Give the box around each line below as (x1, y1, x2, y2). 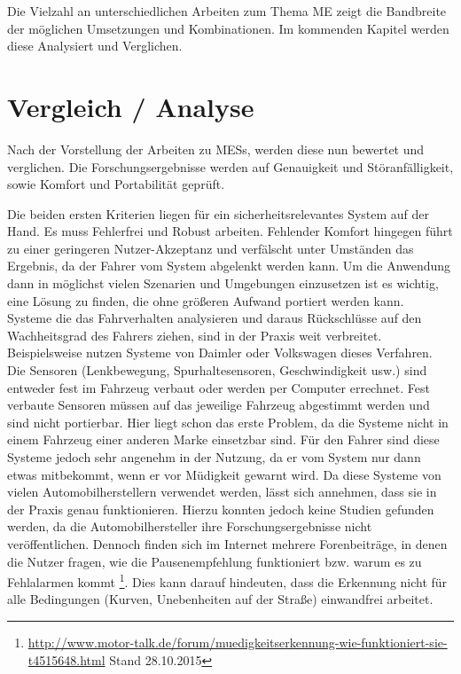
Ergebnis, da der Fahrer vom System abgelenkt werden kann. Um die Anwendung (7, 256, 451, 275)
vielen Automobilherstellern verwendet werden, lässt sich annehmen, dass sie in (7, 482, 437, 501)
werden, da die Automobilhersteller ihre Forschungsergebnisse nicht (7, 517, 372, 536)
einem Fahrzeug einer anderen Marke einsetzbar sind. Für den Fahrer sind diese (7, 430, 440, 449)
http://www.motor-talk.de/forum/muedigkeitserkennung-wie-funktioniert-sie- (27, 633, 448, 651)
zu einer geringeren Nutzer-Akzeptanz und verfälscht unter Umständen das (7, 239, 414, 257)
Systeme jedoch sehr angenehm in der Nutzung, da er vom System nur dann (7, 448, 421, 466)
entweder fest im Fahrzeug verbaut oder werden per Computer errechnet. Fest (7, 378, 430, 396)
